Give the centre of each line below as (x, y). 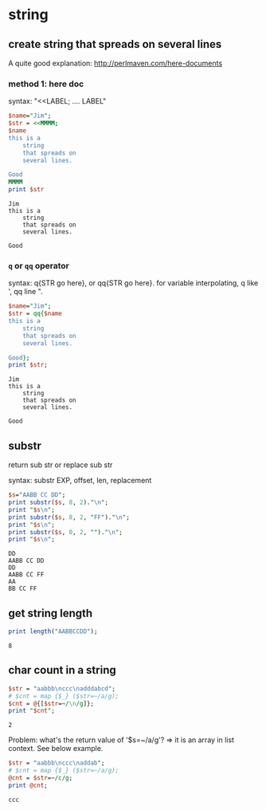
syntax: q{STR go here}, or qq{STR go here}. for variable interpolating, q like (133, 283)
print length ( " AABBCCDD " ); (53, 631)
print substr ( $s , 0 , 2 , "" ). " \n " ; (66, 532)
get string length (51, 613)
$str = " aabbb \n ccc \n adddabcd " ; (62, 688)
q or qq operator (39, 265)
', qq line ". (25, 292)
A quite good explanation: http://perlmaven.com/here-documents (115, 63)
